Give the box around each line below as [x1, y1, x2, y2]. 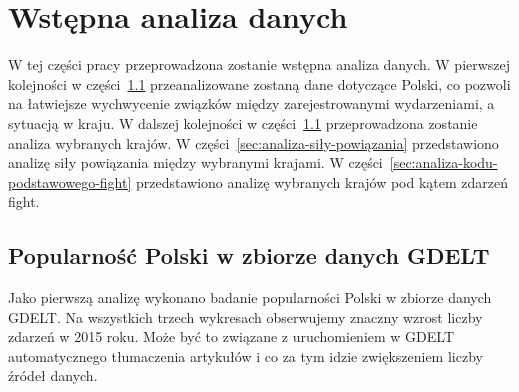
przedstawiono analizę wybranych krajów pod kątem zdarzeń [136, 171, 509, 192]
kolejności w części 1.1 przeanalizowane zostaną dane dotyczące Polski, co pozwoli [8, 73, 511, 94]
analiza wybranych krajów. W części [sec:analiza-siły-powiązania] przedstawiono [8, 132, 499, 153]
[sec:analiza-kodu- [389, 152, 498, 173]
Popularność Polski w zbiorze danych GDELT [8, 240, 490, 271]
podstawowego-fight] [8, 171, 132, 192]
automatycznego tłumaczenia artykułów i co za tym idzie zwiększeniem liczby [8, 345, 483, 366]
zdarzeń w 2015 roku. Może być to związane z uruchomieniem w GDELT [8, 326, 455, 347]
